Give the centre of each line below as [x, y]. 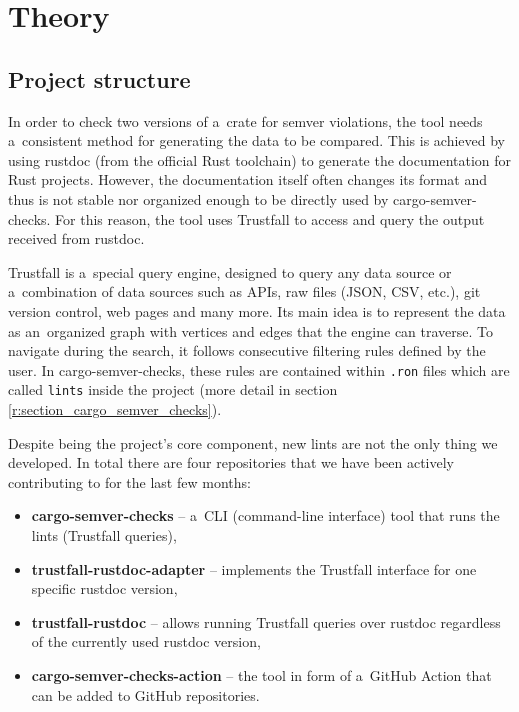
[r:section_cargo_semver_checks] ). [115, 409]
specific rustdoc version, [104, 588]
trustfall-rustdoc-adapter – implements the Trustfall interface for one [254, 568]
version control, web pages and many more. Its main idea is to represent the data [257, 310]
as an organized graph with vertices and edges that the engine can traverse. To [251, 330]
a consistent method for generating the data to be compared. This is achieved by [257, 140]
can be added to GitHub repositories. [145, 694]
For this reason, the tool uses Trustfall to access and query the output [270, 218]
